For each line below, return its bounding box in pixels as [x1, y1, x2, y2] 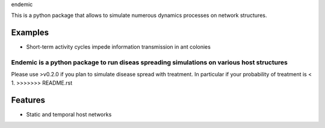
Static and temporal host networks [26, 111, 112, 118]
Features [11, 95, 45, 105]
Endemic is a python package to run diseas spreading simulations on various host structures [11, 58, 288, 67]
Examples [11, 28, 49, 38]
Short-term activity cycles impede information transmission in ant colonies [26, 43, 211, 50]
